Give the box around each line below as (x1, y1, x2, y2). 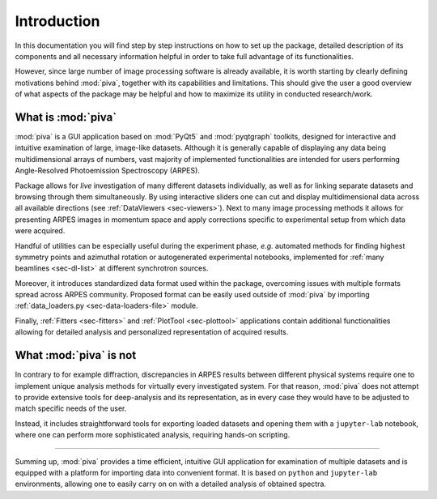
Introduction (15, 12, 100, 30)
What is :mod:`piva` (15, 110, 117, 124)
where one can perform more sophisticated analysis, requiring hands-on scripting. (15, 430, 291, 440)
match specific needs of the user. (15, 403, 127, 413)
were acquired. (15, 226, 66, 236)
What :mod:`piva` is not (15, 348, 137, 362)
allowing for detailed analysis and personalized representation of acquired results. (15, 327, 289, 337)
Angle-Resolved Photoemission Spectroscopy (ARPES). (15, 166, 200, 176)
